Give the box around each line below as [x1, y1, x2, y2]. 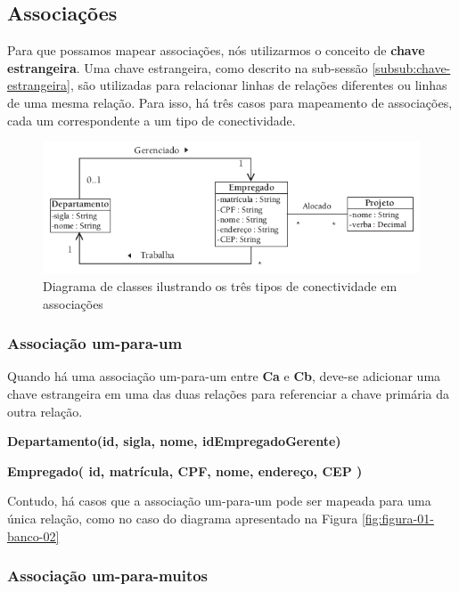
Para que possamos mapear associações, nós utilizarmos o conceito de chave [7, 41, 425, 60]
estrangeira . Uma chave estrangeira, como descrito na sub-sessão [7, 58, 368, 77]
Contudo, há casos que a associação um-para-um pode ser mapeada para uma [7, 491, 431, 510]
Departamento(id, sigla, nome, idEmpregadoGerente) [7, 432, 341, 450]
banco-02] [7, 526, 60, 545]
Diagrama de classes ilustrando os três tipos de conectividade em [43, 277, 398, 296]
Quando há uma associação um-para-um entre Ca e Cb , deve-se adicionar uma [7, 367, 441, 385]
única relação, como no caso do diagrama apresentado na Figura [7, 508, 358, 527]
